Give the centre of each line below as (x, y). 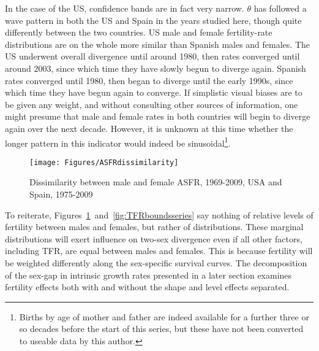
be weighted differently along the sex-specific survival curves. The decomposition (156, 263)
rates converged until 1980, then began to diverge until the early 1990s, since (149, 80)
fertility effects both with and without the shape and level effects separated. (147, 287)
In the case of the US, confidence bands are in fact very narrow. (125, 8)
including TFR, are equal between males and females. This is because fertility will (159, 251)
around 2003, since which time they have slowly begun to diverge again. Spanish (156, 68)
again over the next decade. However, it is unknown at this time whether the (149, 128)
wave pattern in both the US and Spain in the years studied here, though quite (153, 20)
